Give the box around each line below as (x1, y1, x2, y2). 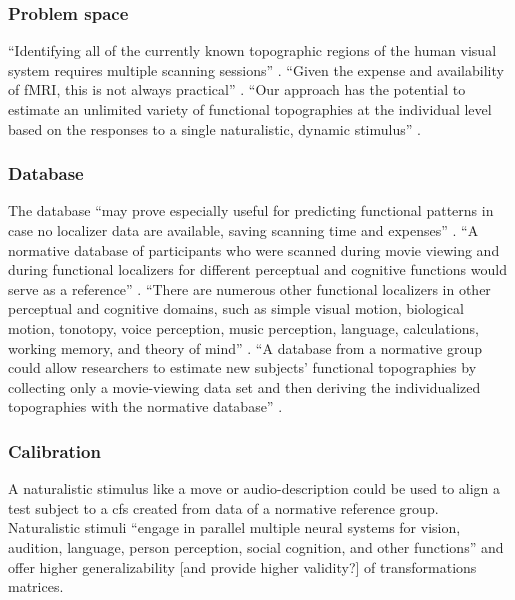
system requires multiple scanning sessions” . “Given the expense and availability (8, 59, 504, 80)
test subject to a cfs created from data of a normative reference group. (8, 497, 439, 518)
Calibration (8, 438, 101, 463)
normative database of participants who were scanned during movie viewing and (8, 239, 500, 260)
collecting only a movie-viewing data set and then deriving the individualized (8, 376, 481, 397)
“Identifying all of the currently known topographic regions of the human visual (8, 40, 497, 61)
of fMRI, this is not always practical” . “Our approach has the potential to (8, 79, 466, 100)
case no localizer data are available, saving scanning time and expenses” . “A (8, 220, 479, 240)
